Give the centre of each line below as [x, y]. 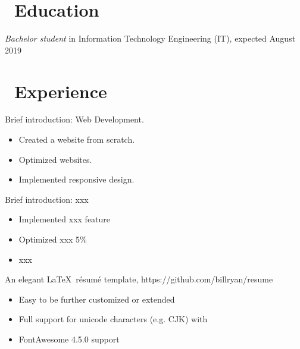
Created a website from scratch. [77, 139]
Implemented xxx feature [65, 219]
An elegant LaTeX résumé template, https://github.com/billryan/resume [139, 279]
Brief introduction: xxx [47, 199]
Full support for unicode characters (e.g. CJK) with [113, 319]
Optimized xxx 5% [53, 239]
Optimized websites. [55, 159]
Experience [61, 91]
